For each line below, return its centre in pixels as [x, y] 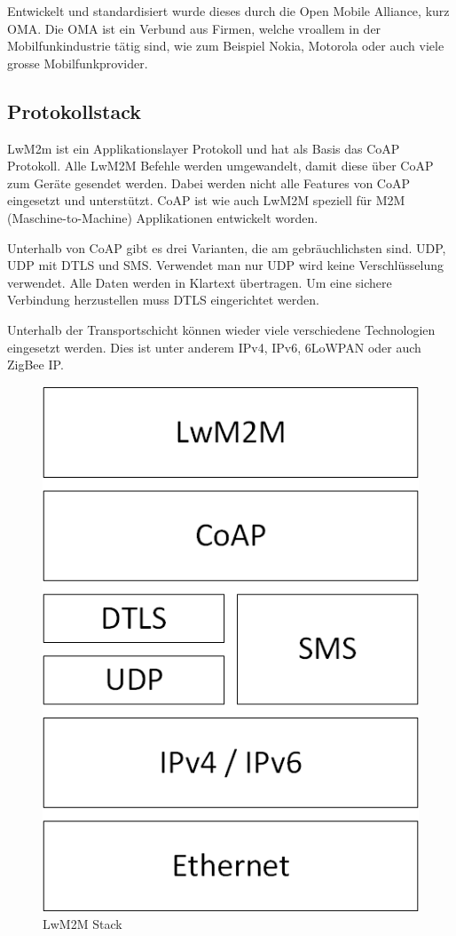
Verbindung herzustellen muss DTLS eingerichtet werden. [163, 300]
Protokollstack [75, 111]
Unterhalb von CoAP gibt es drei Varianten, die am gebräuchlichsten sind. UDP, [227, 247]
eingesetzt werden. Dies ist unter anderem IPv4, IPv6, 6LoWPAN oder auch [214, 347]
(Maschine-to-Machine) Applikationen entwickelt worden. [163, 217]
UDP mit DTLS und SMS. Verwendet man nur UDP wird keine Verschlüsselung [225, 265]
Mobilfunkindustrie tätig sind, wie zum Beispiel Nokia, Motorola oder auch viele [226, 46]
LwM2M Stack [83, 924]
